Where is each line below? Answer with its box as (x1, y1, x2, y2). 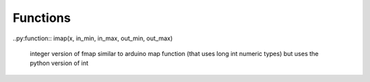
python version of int (29, 59, 89, 68)
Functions (12, 10, 71, 25)
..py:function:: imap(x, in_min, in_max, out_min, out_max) (12, 34, 173, 42)
